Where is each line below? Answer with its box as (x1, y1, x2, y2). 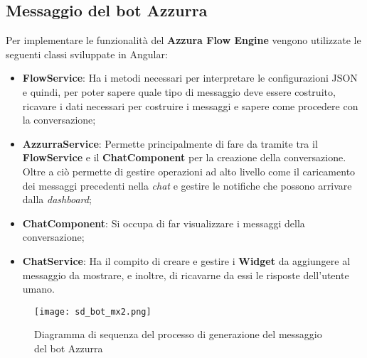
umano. (22, 281, 55, 296)
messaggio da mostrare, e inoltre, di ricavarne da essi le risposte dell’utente (22, 267, 349, 282)
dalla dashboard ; (22, 192, 92, 207)
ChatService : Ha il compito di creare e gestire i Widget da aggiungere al (22, 253, 351, 268)
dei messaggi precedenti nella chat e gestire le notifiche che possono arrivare (22, 178, 352, 192)
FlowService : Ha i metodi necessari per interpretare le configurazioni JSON (22, 70, 358, 85)
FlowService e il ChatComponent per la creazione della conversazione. (22, 150, 346, 165)
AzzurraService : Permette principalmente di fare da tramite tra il (22, 136, 318, 151)
